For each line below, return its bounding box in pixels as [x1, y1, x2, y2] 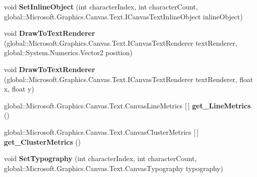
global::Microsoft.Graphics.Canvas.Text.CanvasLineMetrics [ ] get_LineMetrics [4, 100, 251, 110]
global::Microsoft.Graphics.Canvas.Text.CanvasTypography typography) [4, 163, 223, 173]
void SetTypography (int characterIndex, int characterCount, [4, 153, 197, 164]
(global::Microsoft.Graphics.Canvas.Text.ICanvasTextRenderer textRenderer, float [4, 74, 253, 84]
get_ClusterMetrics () [4, 136, 81, 147]
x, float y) [4, 84, 34, 94]
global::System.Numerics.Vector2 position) [4, 47, 132, 58]
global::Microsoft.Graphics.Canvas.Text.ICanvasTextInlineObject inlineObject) [4, 11, 243, 21]
